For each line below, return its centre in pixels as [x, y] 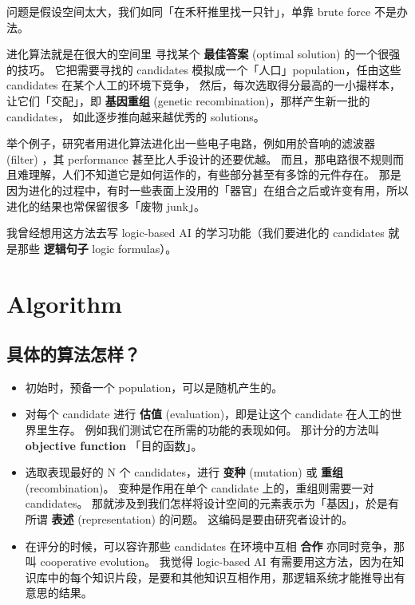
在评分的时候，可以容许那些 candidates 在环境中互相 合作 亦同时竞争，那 [215, 546]
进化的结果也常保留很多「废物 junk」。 [106, 206]
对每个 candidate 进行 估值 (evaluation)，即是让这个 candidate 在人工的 [208, 414]
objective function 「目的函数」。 [114, 445]
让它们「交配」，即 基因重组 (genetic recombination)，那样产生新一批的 [188, 100]
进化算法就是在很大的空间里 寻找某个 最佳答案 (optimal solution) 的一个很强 [204, 54]
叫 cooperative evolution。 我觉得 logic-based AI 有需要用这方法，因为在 [209, 562]
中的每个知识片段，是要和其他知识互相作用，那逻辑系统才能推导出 [221, 577]
